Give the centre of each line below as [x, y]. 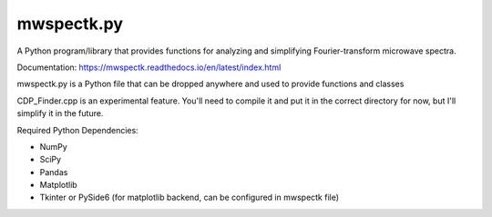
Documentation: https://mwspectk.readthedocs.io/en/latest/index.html [149, 67]
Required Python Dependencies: [77, 130]
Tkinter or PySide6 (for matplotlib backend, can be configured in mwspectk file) [190, 197]
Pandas [54, 172]
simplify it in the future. [60, 113]
